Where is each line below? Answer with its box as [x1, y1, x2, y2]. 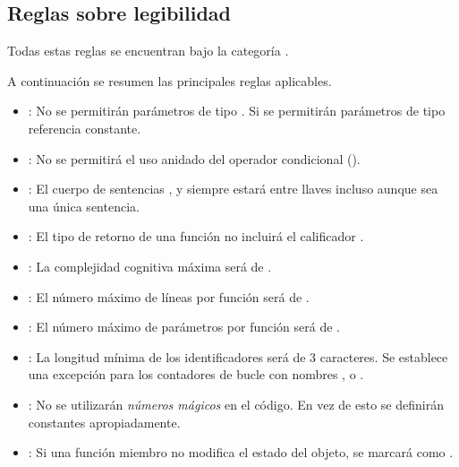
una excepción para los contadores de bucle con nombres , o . [28, 365, 364, 384]
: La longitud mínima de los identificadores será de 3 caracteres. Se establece [28, 347, 448, 366]
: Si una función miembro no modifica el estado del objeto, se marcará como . [28, 443, 454, 462]
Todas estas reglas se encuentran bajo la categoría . [7, 41, 289, 60]
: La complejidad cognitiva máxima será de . [28, 256, 272, 275]
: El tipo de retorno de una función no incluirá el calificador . [28, 227, 364, 246]
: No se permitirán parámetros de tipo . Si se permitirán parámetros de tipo [28, 101, 446, 120]
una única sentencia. [28, 196, 140, 215]
